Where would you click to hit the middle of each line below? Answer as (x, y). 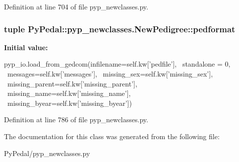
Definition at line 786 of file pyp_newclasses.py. (76, 120)
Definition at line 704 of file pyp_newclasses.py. (76, 6)
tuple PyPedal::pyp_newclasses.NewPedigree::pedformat (120, 29)
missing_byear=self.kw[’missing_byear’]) (69, 103)
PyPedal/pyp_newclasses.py (47, 153)
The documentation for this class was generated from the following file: (112, 136)
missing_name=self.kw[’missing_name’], (69, 93)
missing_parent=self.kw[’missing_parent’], (72, 83)
